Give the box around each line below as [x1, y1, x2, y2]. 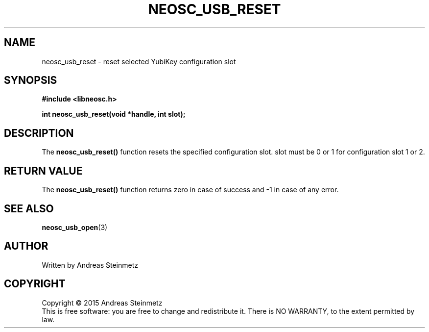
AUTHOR [4, 240, 48, 253]
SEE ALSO [4, 202, 54, 215]
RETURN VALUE [4, 164, 83, 177]
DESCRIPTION [4, 127, 74, 139]
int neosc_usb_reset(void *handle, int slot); [42, 110, 186, 119]
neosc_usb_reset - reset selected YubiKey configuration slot [42, 57, 236, 66]
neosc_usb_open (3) [42, 223, 108, 231]
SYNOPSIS [4, 74, 57, 87]
